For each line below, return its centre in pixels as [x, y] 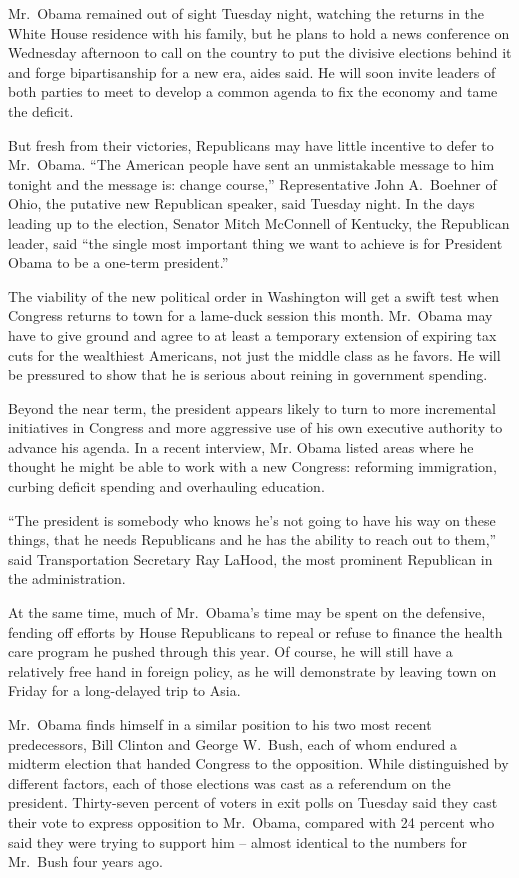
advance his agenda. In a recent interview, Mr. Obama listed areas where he [241, 446]
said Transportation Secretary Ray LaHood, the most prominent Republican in [250, 558]
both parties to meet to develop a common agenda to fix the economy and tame [253, 91]
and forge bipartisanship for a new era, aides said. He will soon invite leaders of [252, 71]
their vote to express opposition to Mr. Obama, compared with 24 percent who [251, 821]
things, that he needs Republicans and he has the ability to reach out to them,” [252, 539]
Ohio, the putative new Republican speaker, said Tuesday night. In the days [241, 203]
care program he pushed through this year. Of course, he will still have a [230, 651]
